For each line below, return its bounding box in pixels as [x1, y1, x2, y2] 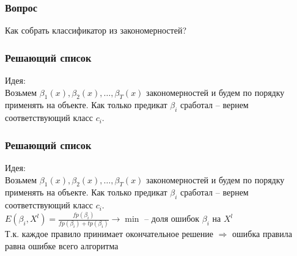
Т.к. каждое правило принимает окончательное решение [5, 227, 213, 240]
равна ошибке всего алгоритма [5, 240, 119, 252]
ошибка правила [232, 227, 292, 240]
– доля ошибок [144, 212, 200, 225]
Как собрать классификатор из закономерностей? [5, 24, 187, 37]
